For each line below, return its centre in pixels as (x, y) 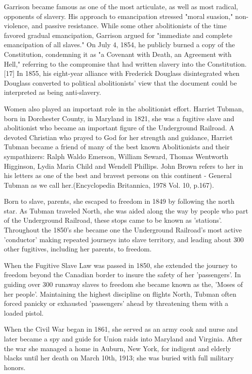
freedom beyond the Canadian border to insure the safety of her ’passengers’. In (122, 275)
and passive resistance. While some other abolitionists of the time (129, 26)
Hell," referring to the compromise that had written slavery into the (105, 63)
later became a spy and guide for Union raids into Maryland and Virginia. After (123, 338)
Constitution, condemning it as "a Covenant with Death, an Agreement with (118, 54)
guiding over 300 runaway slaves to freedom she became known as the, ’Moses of (124, 284)
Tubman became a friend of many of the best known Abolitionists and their (117, 147)
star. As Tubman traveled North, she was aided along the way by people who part (126, 210)
